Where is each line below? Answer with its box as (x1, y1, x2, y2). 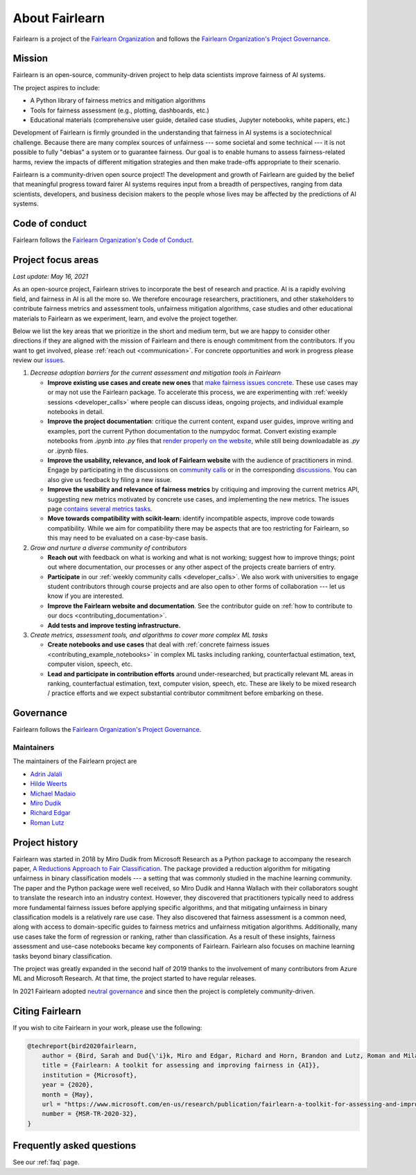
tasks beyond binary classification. (12, 952, 112, 960)
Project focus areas (12, 254, 99, 266)
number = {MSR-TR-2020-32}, (42, 1110, 138, 1118)
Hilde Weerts (30, 780, 67, 788)
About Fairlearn (12, 10, 105, 26)
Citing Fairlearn (12, 1005, 82, 1017)
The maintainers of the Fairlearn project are (12, 757, 137, 766)
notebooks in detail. (47, 408, 104, 416)
